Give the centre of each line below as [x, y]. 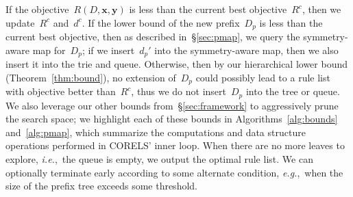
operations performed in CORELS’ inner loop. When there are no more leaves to [175, 145]
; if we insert [108, 50]
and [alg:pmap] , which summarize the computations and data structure [156, 132]
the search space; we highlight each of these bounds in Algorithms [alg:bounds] [172, 119]
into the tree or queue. [293, 91]
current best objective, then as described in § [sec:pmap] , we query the [153, 37]
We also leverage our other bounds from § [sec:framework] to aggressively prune [172, 105]
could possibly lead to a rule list [263, 77]
